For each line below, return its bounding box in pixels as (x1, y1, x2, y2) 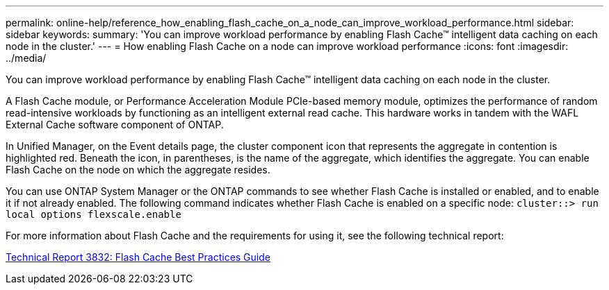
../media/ (6, 52, 47, 64)
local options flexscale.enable (6, 209, 181, 220)
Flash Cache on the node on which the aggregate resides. (6, 164, 270, 176)
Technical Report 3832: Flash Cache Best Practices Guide (6, 251, 270, 263)
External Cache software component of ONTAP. (6, 119, 224, 130)
